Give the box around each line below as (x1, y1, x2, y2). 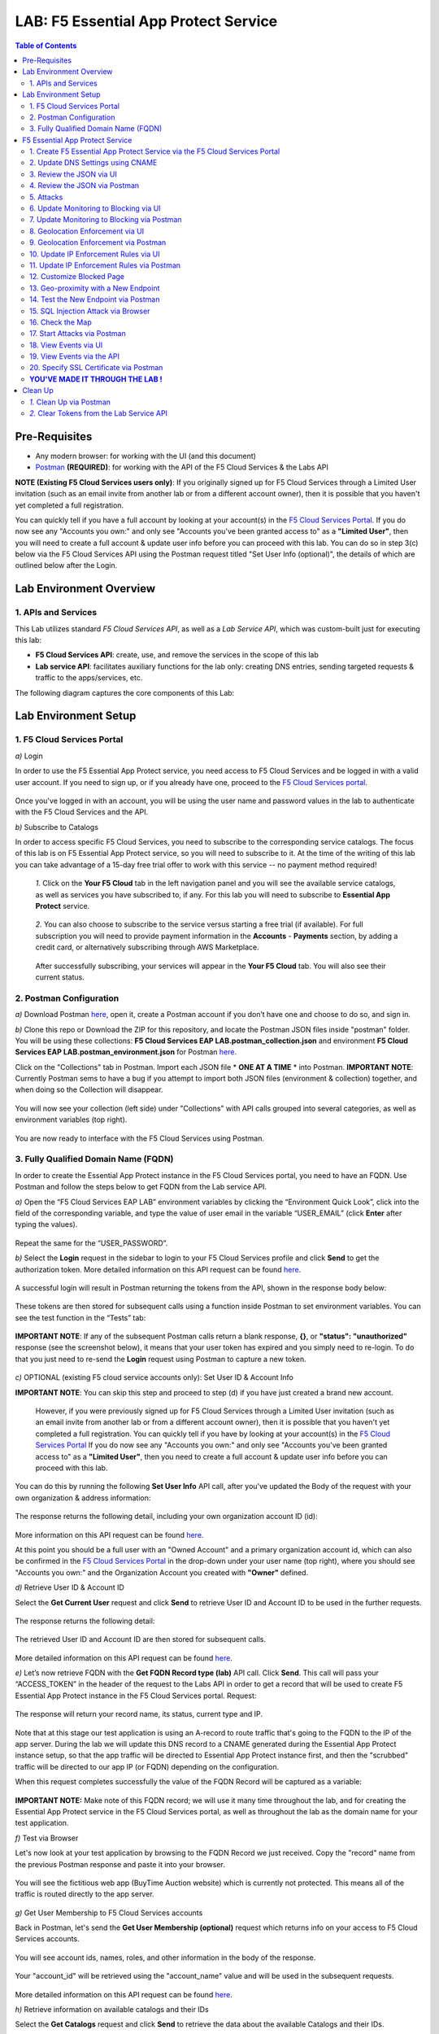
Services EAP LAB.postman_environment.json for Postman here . (15, 1047, 237, 1057)
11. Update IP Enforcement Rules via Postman (29, 260, 181, 270)
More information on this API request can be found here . (15, 1530, 204, 1539)
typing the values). (15, 1220, 78, 1229)
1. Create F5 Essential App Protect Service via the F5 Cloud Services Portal (29, 146, 280, 156)
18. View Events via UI (29, 340, 103, 350)
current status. (35, 972, 85, 982)
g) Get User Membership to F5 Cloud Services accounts (15, 1908, 203, 1918)
